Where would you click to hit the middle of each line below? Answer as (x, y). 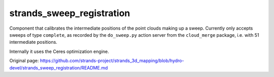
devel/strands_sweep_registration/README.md (59, 67)
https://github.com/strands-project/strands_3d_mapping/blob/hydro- (112, 61)
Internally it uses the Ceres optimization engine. (59, 51)
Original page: (24, 61)
